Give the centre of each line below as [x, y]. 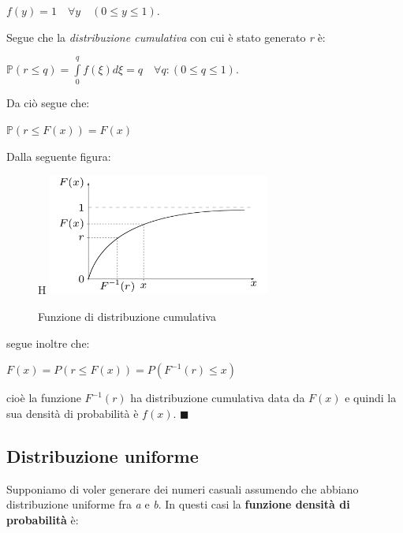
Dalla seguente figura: [59, 156]
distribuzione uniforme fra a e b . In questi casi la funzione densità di [178, 504]
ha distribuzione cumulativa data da [218, 398]
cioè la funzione [44, 398]
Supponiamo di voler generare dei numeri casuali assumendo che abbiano [183, 488]
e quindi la [371, 398]
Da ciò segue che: [48, 103]
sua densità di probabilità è [73, 413]
